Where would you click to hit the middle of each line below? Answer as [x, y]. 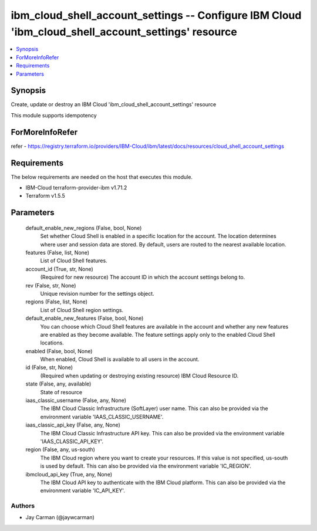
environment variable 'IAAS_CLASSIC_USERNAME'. [102, 417]
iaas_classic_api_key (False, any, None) [73, 425]
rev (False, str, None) [51, 285]
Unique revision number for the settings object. [97, 293]
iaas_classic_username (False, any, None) [76, 400]
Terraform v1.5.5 [45, 196]
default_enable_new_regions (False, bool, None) [84, 228]
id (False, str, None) [49, 367]
